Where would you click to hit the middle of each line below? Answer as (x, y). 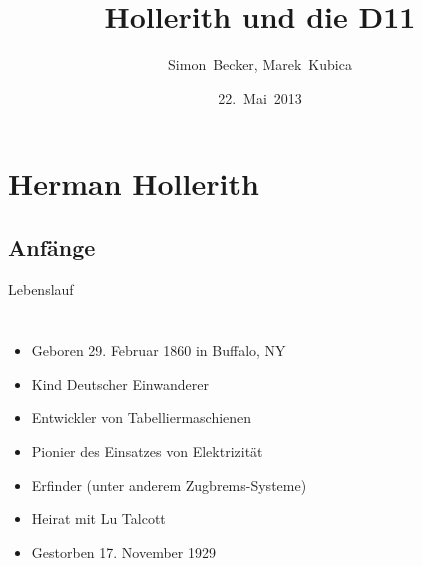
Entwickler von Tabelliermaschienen (141, 417)
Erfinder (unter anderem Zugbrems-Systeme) (169, 484)
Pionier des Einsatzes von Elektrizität (147, 451)
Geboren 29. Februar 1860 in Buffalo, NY (158, 350)
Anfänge (52, 246)
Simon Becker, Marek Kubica (260, 64)
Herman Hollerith (133, 183)
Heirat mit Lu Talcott (98, 518)
